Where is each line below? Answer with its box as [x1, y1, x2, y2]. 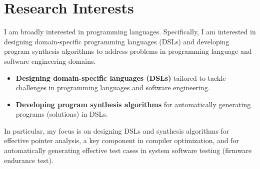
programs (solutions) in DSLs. [15, 109, 108, 119]
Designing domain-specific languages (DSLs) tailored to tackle [15, 72, 226, 83]
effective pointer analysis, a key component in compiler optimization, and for [4, 135, 239, 146]
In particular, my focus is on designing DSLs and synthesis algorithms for [4, 125, 229, 136]
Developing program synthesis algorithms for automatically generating [15, 99, 251, 109]
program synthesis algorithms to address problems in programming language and [4, 46, 252, 56]
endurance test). [4, 155, 53, 165]
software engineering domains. [4, 55, 96, 66]
